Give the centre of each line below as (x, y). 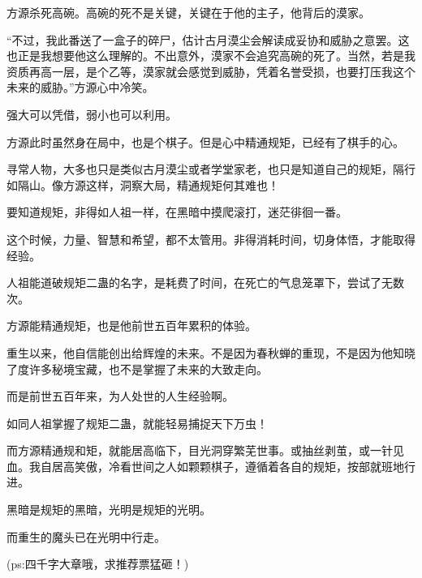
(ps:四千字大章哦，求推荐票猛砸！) (98, 564)
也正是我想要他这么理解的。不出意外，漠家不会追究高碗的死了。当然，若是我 (211, 56)
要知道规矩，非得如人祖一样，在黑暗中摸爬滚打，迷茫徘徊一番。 (177, 212)
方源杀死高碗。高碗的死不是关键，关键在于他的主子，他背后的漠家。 (188, 12)
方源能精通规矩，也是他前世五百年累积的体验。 (131, 325)
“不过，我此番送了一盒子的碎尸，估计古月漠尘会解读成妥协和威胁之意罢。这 (208, 39)
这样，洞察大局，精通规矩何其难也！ (182, 184)
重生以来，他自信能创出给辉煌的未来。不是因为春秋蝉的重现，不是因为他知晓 (211, 352)
